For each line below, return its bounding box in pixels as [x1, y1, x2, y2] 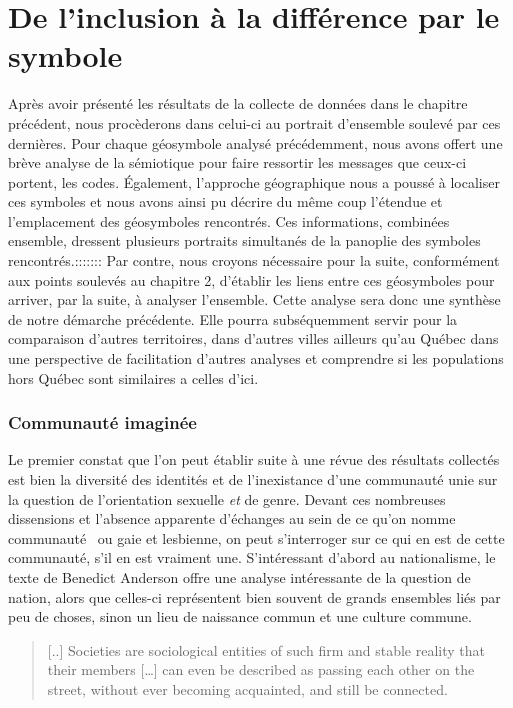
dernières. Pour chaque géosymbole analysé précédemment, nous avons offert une [8, 132, 503, 153]
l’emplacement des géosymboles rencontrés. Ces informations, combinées [8, 210, 450, 231]
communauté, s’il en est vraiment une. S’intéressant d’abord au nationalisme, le [8, 547, 496, 568]
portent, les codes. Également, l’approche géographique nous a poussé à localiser [8, 171, 500, 192]
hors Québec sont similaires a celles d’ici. [8, 367, 259, 388]
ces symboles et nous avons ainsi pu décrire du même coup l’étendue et [8, 191, 443, 212]
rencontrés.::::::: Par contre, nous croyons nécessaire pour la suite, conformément [8, 250, 500, 271]
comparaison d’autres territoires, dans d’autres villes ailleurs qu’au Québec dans [8, 328, 499, 349]
